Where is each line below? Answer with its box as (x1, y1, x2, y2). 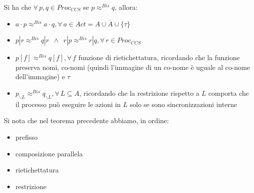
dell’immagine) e (15, 71, 65, 82)
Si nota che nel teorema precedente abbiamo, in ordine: (4, 115, 169, 126)
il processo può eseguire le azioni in (15, 99, 121, 109)
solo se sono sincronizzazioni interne (130, 99, 237, 109)
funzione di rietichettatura (78, 55, 157, 62)
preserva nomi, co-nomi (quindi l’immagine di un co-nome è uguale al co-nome (15, 62, 250, 72)
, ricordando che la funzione (157, 52, 240, 63)
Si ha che (4, 2, 31, 12)
